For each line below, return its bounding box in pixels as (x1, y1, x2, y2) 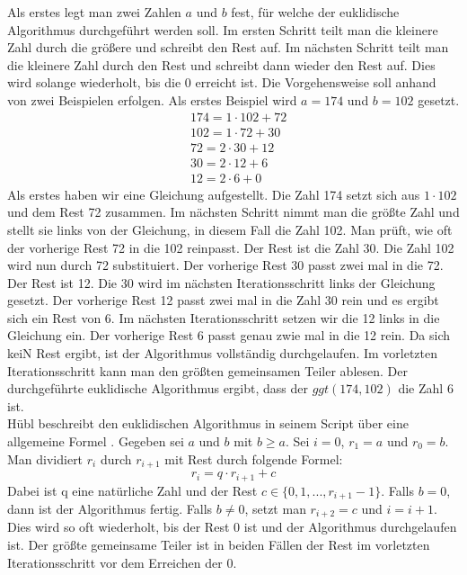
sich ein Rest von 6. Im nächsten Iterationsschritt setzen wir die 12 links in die (7, 308, 440, 327)
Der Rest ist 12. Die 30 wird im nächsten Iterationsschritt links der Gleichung (7, 273, 436, 292)
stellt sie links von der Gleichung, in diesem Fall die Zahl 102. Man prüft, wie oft (7, 220, 453, 238)
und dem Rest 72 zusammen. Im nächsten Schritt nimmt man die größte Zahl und (7, 202, 460, 221)
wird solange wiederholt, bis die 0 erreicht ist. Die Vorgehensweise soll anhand (7, 73, 436, 92)
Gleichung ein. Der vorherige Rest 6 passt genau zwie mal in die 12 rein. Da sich (7, 326, 451, 345)
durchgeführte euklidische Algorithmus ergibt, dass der (7, 379, 308, 398)
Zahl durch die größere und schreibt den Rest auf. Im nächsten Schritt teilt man (7, 38, 449, 57)
